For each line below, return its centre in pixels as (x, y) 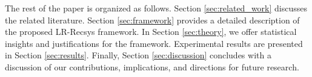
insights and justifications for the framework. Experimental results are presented (154, 43)
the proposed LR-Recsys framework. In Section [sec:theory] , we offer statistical (151, 32)
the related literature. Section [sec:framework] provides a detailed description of (152, 20)
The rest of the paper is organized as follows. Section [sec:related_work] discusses (156, 8)
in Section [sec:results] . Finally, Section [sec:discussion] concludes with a (138, 55)
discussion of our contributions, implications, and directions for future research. (152, 66)
